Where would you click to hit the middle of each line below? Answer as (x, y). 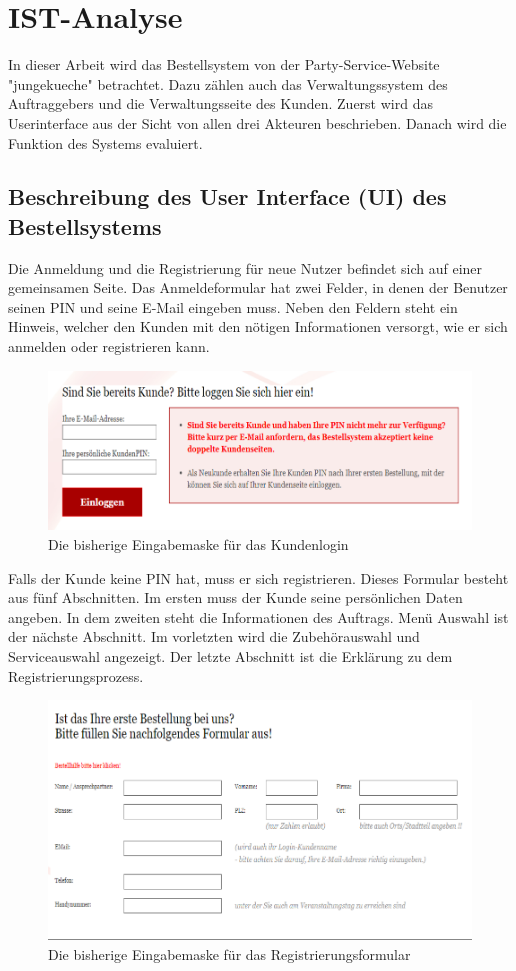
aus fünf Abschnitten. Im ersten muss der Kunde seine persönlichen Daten (235, 597)
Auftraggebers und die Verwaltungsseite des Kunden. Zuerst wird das (220, 103)
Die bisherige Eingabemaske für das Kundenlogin (198, 543)
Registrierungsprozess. (76, 675)
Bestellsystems (85, 225)
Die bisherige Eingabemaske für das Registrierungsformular (229, 953)
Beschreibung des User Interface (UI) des (227, 196)
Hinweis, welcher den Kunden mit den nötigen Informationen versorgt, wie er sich (258, 326)
